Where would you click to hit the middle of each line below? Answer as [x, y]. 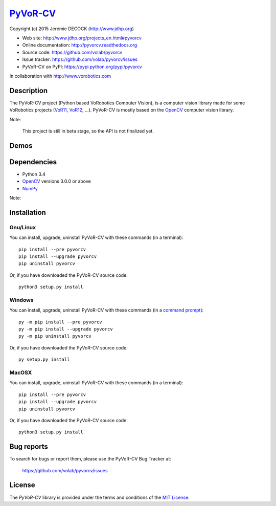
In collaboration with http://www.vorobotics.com [60, 76]
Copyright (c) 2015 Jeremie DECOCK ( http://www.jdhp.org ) [72, 29]
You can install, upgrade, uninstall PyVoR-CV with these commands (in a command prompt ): [107, 310]
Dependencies [33, 162]
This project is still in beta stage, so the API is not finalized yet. [88, 131]
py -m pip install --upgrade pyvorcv [66, 329]
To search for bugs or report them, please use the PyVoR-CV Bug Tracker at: [90, 459]
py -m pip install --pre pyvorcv [60, 322]
